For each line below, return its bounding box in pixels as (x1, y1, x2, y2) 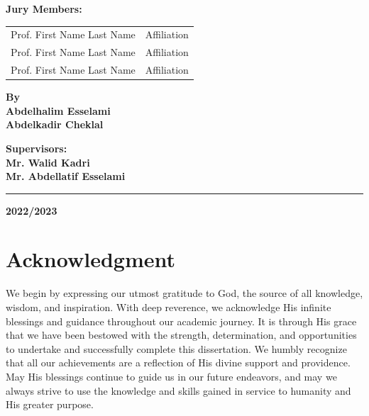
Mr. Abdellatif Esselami (6, 169, 126, 184)
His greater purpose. (6, 397, 94, 412)
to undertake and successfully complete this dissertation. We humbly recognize (6, 341, 347, 356)
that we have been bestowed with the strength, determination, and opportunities (6, 327, 357, 342)
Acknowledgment (6, 244, 175, 274)
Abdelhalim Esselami (6, 103, 111, 118)
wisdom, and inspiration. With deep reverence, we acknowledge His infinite (6, 300, 331, 314)
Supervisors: (6, 140, 67, 155)
